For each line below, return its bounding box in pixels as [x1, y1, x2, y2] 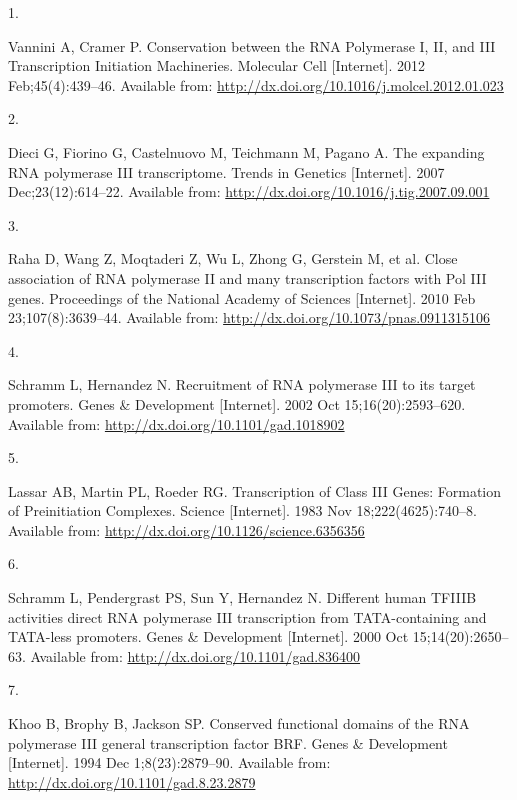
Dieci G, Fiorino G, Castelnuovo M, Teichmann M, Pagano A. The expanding [8, 141, 485, 162]
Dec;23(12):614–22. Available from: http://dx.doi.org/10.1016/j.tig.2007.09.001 [8, 181, 490, 202]
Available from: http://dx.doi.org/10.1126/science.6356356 [8, 519, 365, 540]
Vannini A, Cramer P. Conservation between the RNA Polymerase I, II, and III [8, 35, 496, 56]
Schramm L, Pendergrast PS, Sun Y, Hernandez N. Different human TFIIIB [8, 587, 477, 608]
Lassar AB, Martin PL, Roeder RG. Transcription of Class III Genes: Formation [8, 480, 502, 501]
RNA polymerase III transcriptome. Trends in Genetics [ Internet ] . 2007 [8, 161, 445, 182]
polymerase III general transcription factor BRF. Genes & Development [8, 732, 448, 753]
